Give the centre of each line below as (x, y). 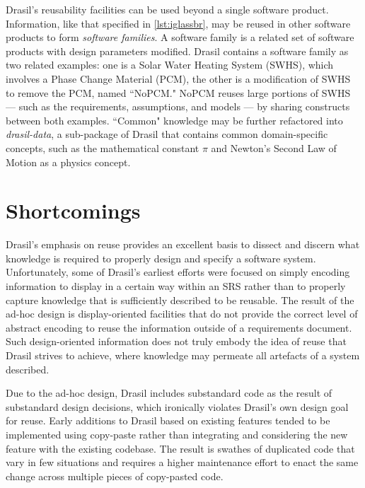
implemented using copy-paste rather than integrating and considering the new (177, 434)
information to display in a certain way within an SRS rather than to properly (176, 286)
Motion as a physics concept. (68, 162)
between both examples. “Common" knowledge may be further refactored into (174, 120)
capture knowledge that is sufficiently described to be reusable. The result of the (180, 300)
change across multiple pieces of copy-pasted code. (115, 476)
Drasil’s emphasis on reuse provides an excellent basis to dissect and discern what (183, 244)
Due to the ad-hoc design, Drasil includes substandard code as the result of (169, 393)
